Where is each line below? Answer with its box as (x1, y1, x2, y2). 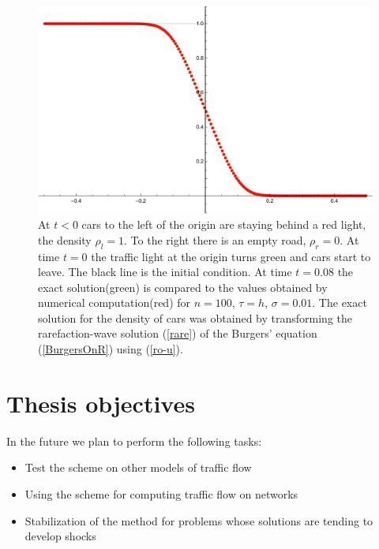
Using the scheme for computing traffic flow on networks (24, 485, 298, 502)
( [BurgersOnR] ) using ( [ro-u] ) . (38, 341, 183, 357)
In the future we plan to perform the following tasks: (6, 432, 262, 449)
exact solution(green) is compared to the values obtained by (38, 278, 328, 295)
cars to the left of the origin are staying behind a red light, (81, 216, 366, 233)
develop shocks (24, 528, 96, 544)
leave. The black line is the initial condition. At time (38, 263, 292, 280)
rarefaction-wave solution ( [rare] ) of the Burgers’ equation (38, 325, 317, 342)
